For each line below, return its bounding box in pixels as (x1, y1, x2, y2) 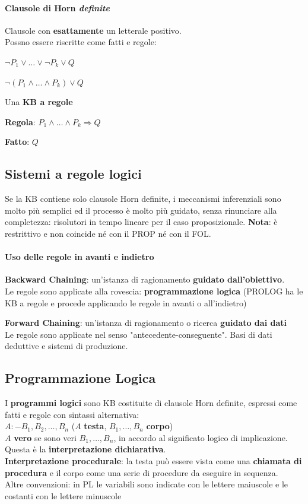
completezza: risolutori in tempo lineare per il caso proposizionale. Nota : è (5, 215, 278, 228)
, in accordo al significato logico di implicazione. (113, 431, 288, 443)
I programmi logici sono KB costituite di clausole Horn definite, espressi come (5, 397, 297, 409)
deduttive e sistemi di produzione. (5, 340, 128, 352)
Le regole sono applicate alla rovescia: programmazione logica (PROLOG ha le (5, 284, 303, 297)
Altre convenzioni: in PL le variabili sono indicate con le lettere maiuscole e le (5, 478, 288, 490)
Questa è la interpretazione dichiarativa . (5, 443, 166, 455)
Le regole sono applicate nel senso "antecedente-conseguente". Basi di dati (5, 328, 272, 340)
